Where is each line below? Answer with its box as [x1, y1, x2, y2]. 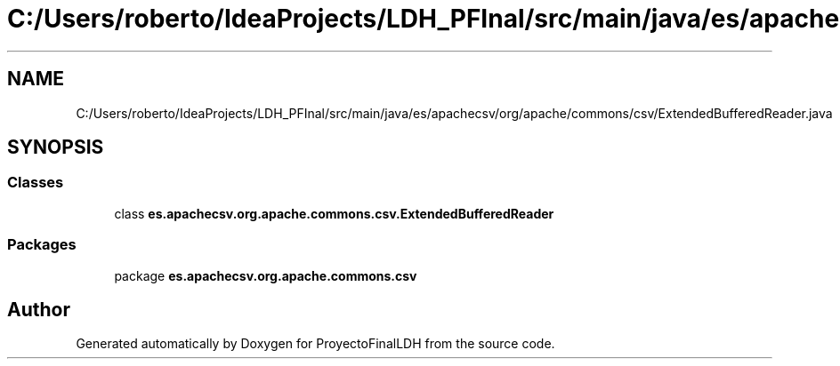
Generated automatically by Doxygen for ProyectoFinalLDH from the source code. [76, 336, 555, 352]
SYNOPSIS [7, 136, 104, 159]
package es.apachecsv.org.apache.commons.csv [114, 267, 417, 283]
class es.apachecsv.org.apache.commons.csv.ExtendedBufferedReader [114, 205, 554, 221]
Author [7, 298, 70, 321]
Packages [7, 235, 77, 254]
